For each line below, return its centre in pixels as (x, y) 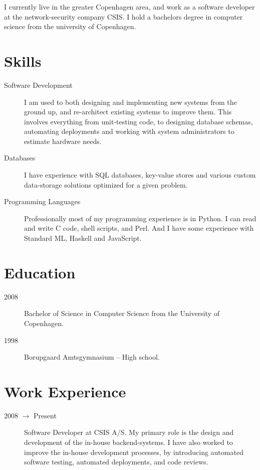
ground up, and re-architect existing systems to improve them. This (128, 112)
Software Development (38, 85)
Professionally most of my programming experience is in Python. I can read (140, 218)
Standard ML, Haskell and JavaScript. (83, 238)
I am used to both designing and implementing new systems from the (131, 102)
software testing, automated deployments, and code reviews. (116, 462)
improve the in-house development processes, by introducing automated (134, 452)
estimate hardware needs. (63, 141)
